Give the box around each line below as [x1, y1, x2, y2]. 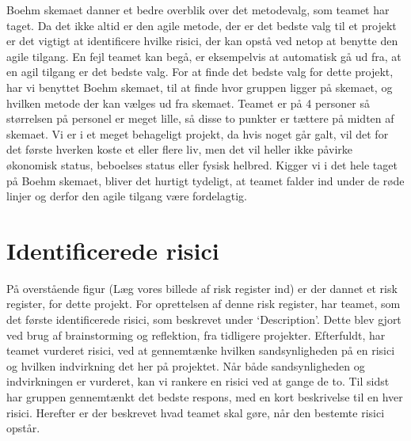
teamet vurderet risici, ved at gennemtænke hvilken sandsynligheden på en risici [6, 342, 395, 359]
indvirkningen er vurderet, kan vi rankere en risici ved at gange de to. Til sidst [6, 373, 390, 390]
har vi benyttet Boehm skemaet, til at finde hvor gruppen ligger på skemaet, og [6, 78, 393, 95]
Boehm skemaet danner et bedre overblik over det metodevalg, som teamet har [6, 2, 390, 17]
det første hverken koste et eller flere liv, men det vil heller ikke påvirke [6, 141, 353, 158]
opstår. [6, 420, 40, 436]
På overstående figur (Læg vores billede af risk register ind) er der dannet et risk [6, 279, 398, 296]
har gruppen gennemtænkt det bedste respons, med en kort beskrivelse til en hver [6, 389, 403, 405]
